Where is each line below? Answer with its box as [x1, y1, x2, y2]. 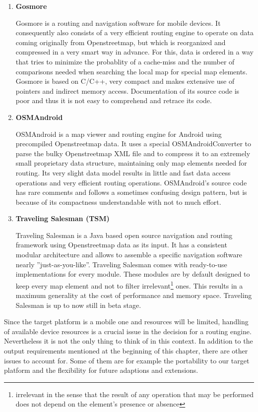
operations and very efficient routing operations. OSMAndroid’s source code [15, 177, 247, 187]
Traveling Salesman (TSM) [15, 213, 110, 224]
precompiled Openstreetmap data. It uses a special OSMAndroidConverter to [15, 138, 251, 149]
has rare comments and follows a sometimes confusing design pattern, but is [15, 187, 247, 197]
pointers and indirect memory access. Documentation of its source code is [15, 85, 240, 96]
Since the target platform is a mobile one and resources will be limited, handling [4, 316, 249, 327]
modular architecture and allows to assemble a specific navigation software [15, 249, 243, 260]
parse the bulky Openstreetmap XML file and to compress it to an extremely [15, 148, 251, 158]
